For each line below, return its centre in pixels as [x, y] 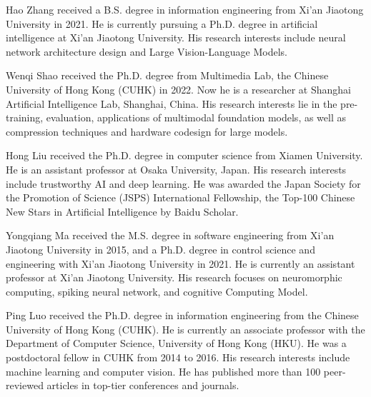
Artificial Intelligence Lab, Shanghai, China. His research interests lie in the [172, 103]
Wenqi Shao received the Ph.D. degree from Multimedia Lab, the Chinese [167, 75]
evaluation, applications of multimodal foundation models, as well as [196, 117]
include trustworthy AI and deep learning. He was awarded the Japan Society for [183, 183]
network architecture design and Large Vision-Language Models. [147, 51]
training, [25, 117]
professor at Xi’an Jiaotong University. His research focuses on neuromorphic [174, 277]
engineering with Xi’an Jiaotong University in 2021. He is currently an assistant [180, 263]
